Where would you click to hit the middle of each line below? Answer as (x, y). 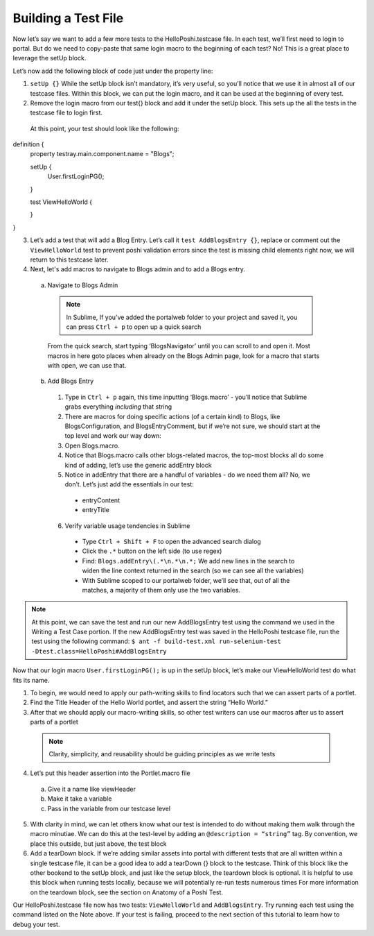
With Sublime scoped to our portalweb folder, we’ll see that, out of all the (186, 580)
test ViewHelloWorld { (61, 202)
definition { (28, 144)
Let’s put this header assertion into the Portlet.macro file (110, 773)
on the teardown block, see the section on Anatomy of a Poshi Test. (127, 892)
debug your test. (36, 924)
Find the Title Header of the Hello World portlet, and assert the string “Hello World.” (149, 703)
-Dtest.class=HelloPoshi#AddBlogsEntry (99, 651)
